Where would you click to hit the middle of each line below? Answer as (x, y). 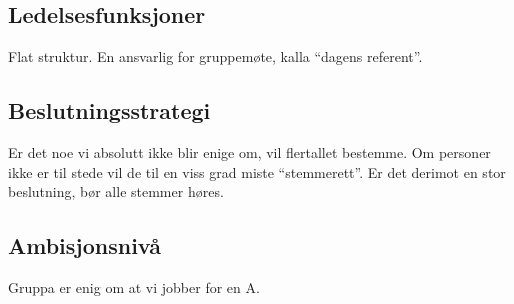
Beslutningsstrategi (109, 110)
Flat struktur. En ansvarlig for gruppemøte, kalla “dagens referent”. (215, 56)
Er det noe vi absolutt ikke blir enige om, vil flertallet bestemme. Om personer (249, 152)
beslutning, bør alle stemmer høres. (116, 191)
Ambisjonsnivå (85, 245)
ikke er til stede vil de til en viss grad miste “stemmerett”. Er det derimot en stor (257, 171)
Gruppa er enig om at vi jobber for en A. (134, 286)
